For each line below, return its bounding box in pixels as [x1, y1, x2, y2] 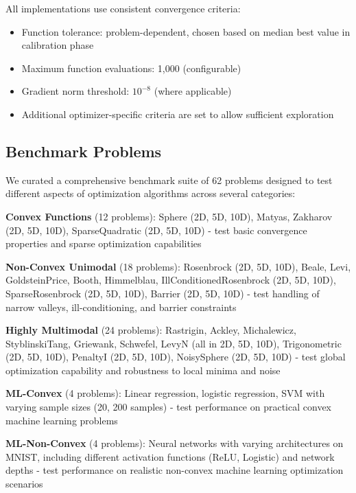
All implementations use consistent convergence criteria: [5, 1, 241, 15]
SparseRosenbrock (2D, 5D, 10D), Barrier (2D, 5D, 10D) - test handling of [5, 286, 320, 300]
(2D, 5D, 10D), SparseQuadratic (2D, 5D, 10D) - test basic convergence [5, 222, 307, 237]
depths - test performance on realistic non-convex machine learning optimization [5, 463, 344, 477]
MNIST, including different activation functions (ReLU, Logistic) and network [5, 449, 335, 463]
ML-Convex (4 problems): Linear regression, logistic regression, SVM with [5, 386, 325, 400]
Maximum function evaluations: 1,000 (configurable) [21, 60, 241, 75]
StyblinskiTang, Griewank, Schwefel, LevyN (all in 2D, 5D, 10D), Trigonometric [5, 336, 342, 350]
